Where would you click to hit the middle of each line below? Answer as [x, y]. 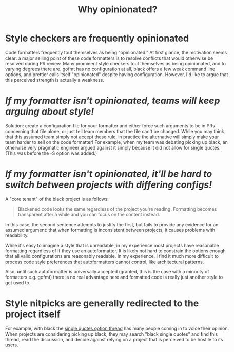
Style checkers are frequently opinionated [97, 38]
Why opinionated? [118, 10]
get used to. [18, 282]
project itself [33, 314]
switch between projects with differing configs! [109, 185]
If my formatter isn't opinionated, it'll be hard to [109, 174]
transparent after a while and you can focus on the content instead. [89, 214]
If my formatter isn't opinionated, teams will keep [113, 101]
